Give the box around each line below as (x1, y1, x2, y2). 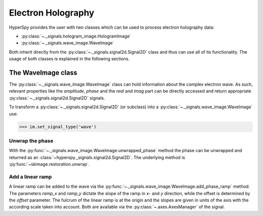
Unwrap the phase (9, 137, 54, 144)
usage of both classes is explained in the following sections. (9, 56, 130, 62)
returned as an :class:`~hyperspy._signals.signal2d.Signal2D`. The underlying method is (9, 154, 185, 160)
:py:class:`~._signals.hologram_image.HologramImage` (21, 33, 131, 39)
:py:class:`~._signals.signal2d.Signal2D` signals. (9, 95, 105, 101)
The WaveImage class (9, 68, 77, 77)
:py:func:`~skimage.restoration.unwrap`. (9, 161, 90, 167)
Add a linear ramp (9, 173, 52, 180)
